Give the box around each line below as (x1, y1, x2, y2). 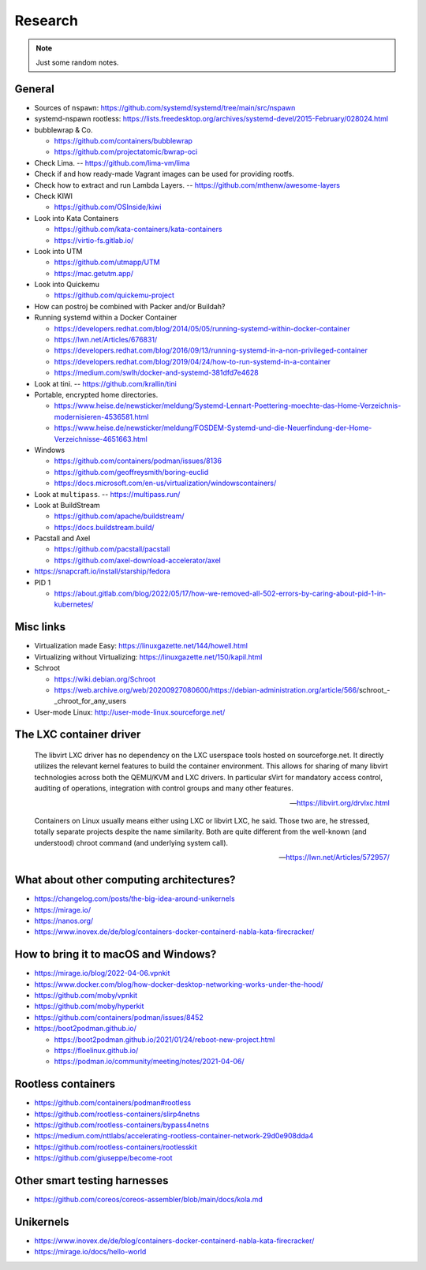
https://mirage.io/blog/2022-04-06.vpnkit (34, 969, 170, 978)
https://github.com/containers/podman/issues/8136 (54, 456, 222, 465)
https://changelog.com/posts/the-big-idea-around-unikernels (34, 894, 236, 903)
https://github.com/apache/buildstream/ (54, 511, 185, 521)
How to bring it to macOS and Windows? (14, 947, 217, 962)
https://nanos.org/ (34, 916, 94, 925)
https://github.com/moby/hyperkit (34, 1002, 144, 1011)
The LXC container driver (14, 728, 141, 741)
